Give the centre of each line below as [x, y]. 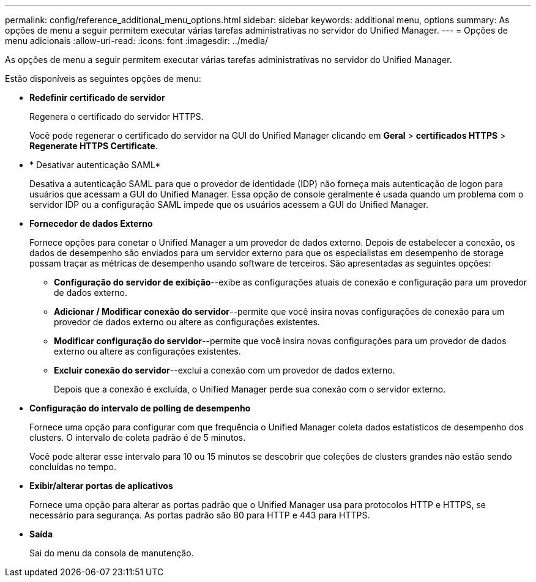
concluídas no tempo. [73, 467]
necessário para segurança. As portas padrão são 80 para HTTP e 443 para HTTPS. [200, 515]
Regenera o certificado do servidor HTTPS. [117, 116]
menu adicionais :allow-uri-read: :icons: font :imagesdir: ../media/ [137, 41]
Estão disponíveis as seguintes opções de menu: [103, 79]
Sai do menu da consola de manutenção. [112, 553]
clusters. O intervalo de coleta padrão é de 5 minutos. [138, 437]
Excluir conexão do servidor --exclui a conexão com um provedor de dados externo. [225, 370]
